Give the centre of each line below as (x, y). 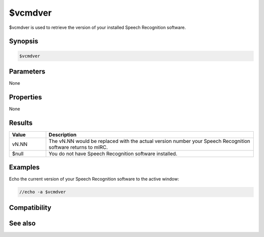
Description (63, 135)
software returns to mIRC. (78, 147)
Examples (24, 167)
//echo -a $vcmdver (43, 192)
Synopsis (24, 41)
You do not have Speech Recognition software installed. (113, 153)
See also (22, 223)
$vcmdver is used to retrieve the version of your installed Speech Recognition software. (97, 27)
